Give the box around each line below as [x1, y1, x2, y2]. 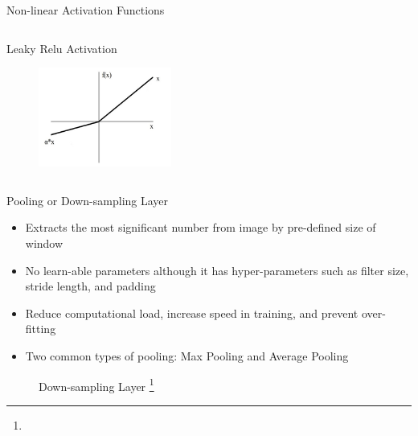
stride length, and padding [25, 278, 156, 294]
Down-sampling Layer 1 [39, 375, 154, 394]
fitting [25, 320, 56, 337]
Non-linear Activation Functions [6, 2, 165, 18]
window [25, 234, 64, 251]
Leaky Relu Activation [6, 39, 117, 56]
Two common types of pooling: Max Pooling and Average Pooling [25, 347, 349, 364]
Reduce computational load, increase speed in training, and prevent [25, 304, 359, 321]
